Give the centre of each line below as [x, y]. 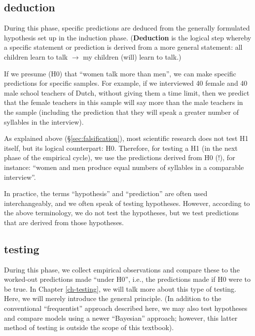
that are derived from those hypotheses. [64, 222]
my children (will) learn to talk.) [132, 56]
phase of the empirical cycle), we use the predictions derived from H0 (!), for [120, 157]
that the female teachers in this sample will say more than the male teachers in [124, 102]
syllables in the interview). [44, 121]
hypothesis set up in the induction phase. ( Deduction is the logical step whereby [128, 37]
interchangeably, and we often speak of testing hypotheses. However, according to [127, 203]
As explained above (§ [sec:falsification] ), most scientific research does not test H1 [126, 138]
